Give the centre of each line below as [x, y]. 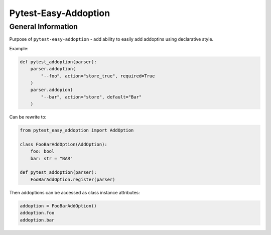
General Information [43, 27]
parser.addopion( [52, 90]
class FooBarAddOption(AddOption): [63, 144]
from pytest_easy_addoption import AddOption [77, 130]
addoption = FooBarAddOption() [58, 206]
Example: [19, 48]
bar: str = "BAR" [52, 158]
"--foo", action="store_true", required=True [98, 76]
